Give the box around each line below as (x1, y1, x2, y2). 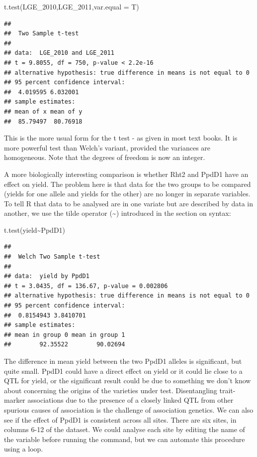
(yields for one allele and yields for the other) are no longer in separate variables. (4, 188, 251, 199)
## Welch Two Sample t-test (4, 253, 100, 261)
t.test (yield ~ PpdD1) (4, 224, 66, 235)
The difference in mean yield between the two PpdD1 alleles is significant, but (4, 356, 242, 366)
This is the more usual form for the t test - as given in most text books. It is (4, 133, 238, 143)
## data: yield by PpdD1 (4, 273, 89, 280)
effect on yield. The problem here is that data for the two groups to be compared (4, 178, 251, 189)
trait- (219, 385, 236, 395)
